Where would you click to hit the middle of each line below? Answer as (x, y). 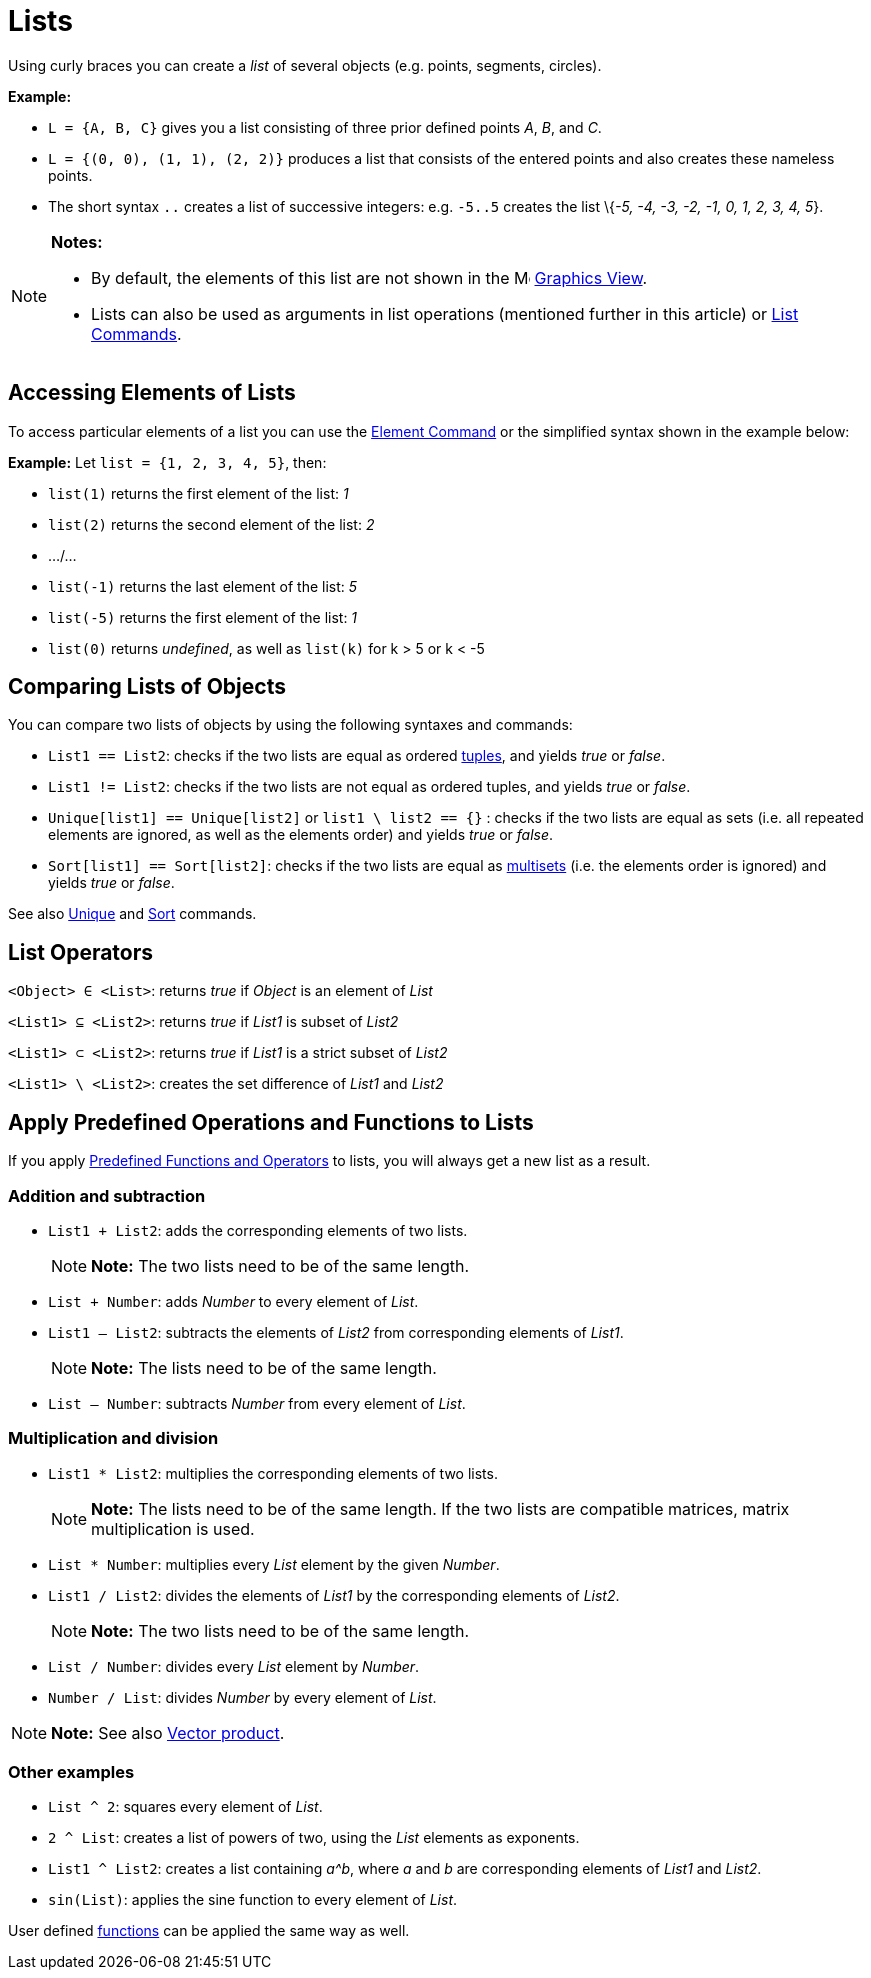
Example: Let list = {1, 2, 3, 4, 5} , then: (167, 462)
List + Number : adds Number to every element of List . (233, 1301)
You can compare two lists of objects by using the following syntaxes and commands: (290, 725)
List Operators (81, 952)
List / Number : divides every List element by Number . (234, 1666)
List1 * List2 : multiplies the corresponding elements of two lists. (273, 1473)
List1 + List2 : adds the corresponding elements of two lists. (258, 1230)
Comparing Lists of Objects (147, 687)
